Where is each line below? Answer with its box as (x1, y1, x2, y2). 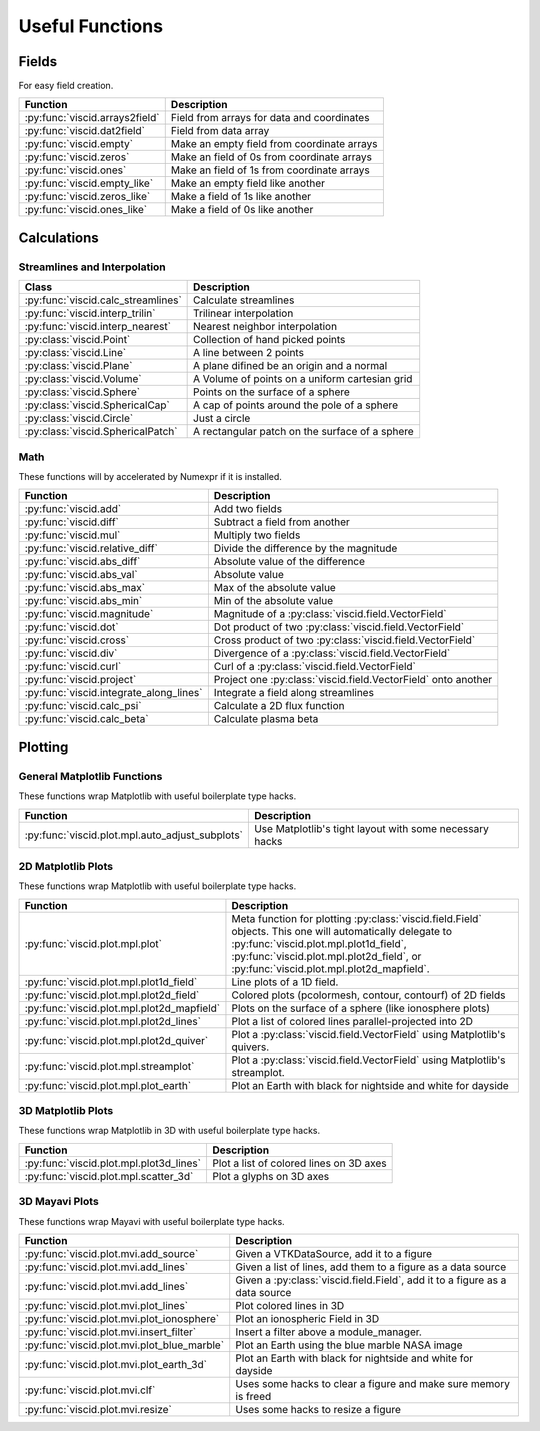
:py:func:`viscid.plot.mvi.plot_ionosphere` (24, 1311, 220, 1325)
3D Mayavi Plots (18, 1195, 99, 1209)
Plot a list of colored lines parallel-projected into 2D (231, 1014, 474, 1028)
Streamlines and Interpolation (18, 260, 167, 274)
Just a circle (193, 411, 251, 425)
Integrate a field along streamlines (213, 686, 375, 700)
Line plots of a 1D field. (231, 975, 339, 989)
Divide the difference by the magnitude (213, 541, 398, 555)
